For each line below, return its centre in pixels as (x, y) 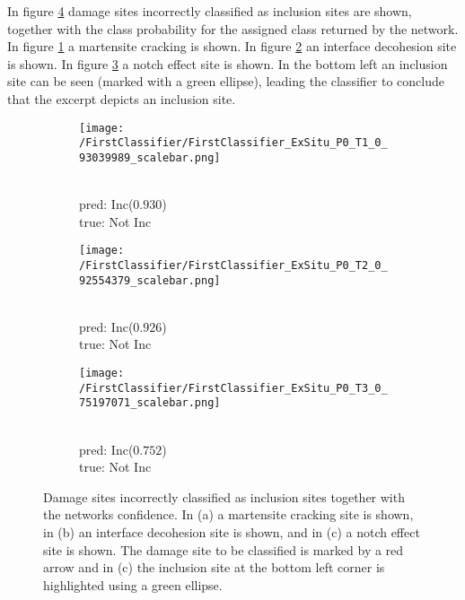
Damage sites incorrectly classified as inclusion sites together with (224, 496)
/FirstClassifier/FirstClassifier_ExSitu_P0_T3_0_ (233, 388)
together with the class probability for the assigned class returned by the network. (233, 28)
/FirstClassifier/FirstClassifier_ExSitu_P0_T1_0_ (233, 143)
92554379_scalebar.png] (150, 280)
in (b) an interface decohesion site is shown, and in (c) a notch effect (232, 532)
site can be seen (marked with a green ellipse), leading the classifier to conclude (226, 81)
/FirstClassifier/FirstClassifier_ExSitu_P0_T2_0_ (233, 265)
